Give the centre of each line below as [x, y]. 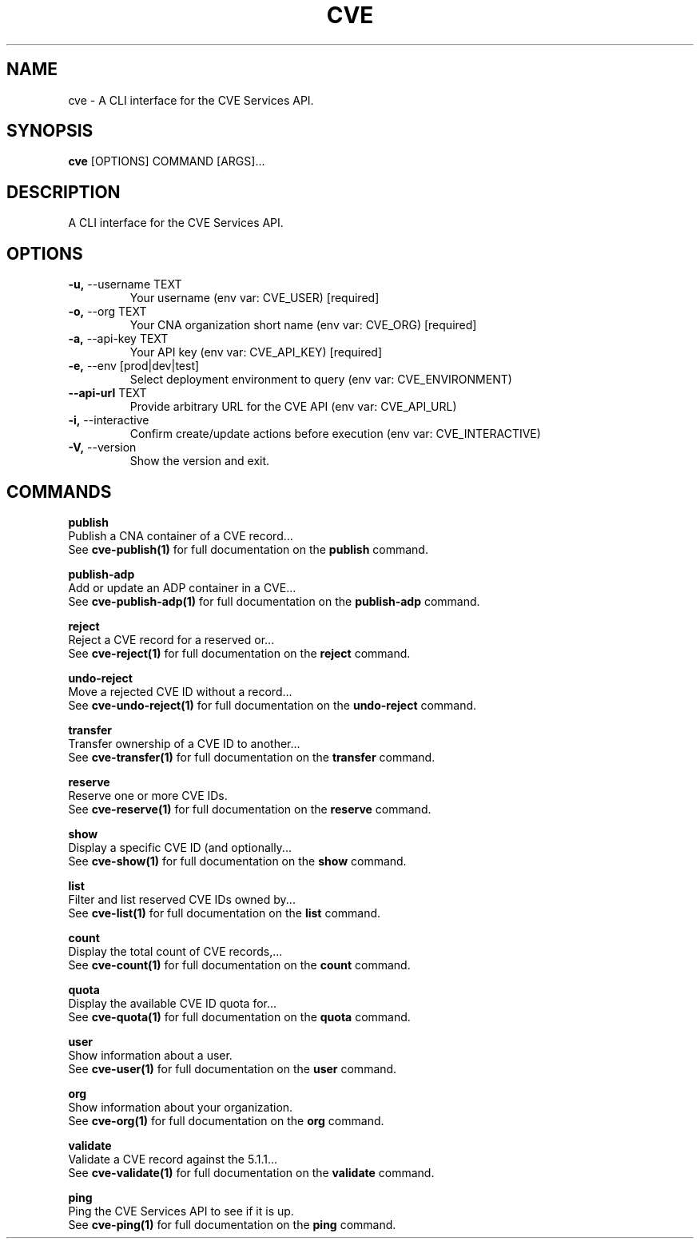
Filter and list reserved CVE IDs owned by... [182, 899]
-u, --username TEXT [125, 284]
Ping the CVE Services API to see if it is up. [181, 1211]
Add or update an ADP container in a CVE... [182, 587]
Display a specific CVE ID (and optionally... [180, 847]
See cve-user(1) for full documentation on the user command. [233, 1068]
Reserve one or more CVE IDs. [148, 795]
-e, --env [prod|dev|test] [134, 366]
